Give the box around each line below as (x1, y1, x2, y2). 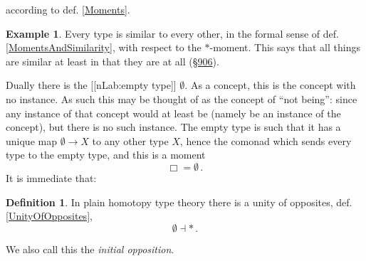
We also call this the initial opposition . (6, 241, 174, 256)
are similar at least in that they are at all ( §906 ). (6, 53, 219, 68)
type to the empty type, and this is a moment (6, 147, 206, 162)
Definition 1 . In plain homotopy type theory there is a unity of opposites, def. (6, 194, 352, 209)
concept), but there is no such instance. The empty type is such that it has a (6, 119, 341, 134)
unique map (6, 133, 57, 148)
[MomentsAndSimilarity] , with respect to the (6, 40, 202, 55)
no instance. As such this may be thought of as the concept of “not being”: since (6, 91, 357, 106)
